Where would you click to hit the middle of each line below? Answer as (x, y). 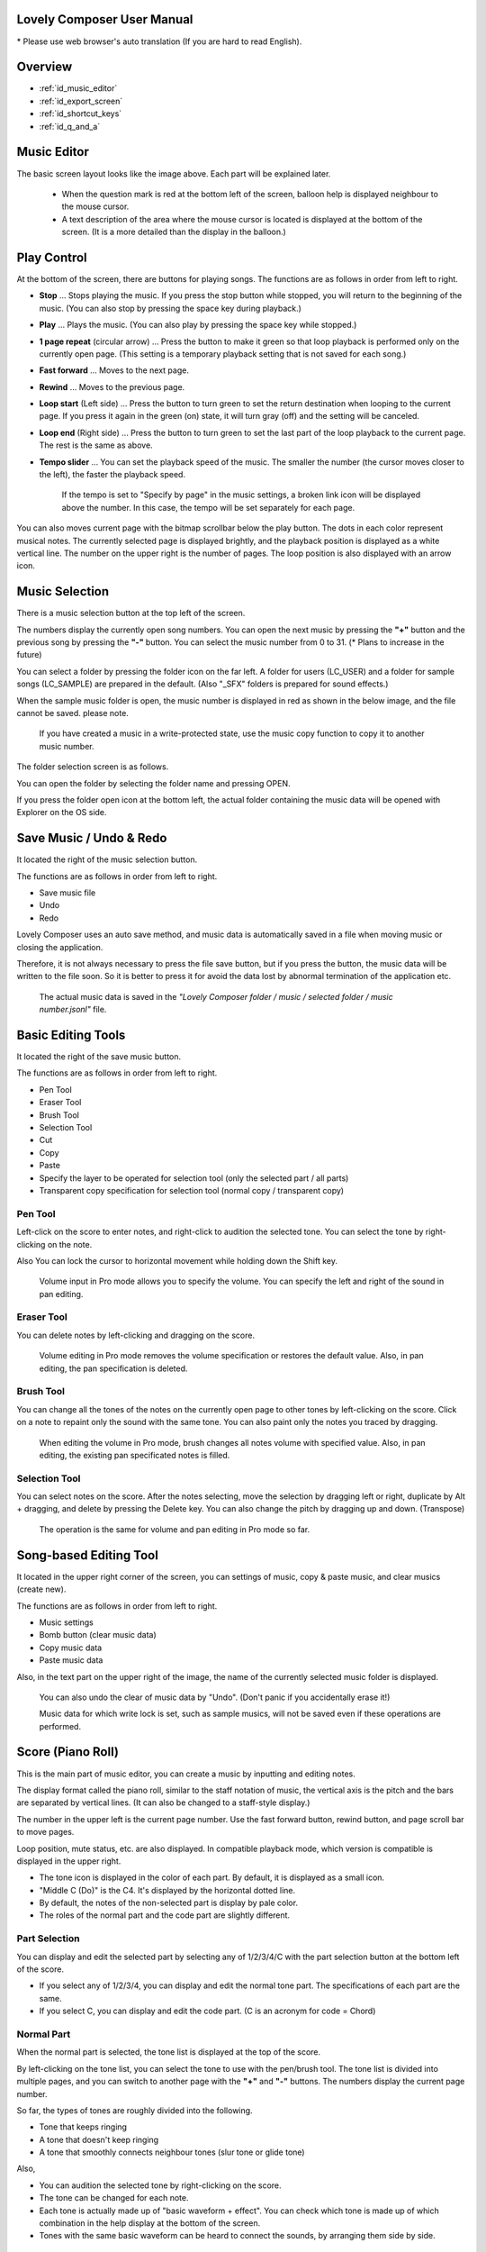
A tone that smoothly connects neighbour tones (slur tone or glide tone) (172, 2152)
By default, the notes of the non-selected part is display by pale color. (169, 1903)
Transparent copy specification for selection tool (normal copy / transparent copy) (192, 1190)
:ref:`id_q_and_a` (70, 126)
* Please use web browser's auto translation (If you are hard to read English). (159, 41)
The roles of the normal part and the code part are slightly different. (165, 1915)
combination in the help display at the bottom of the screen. (150, 2223)
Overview (45, 67)
